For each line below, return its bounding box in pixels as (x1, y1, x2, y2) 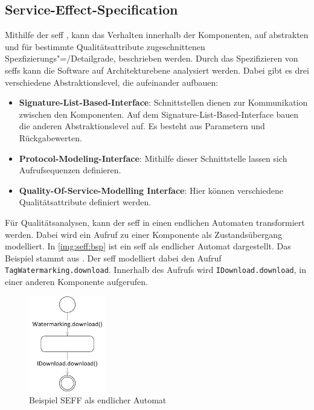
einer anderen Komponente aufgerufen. (5, 275, 148, 287)
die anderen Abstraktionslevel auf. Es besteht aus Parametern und (19, 120, 265, 132)
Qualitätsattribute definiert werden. (19, 196, 152, 208)
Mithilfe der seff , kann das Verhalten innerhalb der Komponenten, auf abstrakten (5, 28, 309, 41)
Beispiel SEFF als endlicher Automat (29, 393, 167, 406)
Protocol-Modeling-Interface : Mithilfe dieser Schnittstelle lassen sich (19, 152, 287, 164)
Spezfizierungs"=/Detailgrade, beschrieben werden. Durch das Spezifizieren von (5, 52, 298, 65)
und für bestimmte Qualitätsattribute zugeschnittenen (5, 40, 205, 53)
